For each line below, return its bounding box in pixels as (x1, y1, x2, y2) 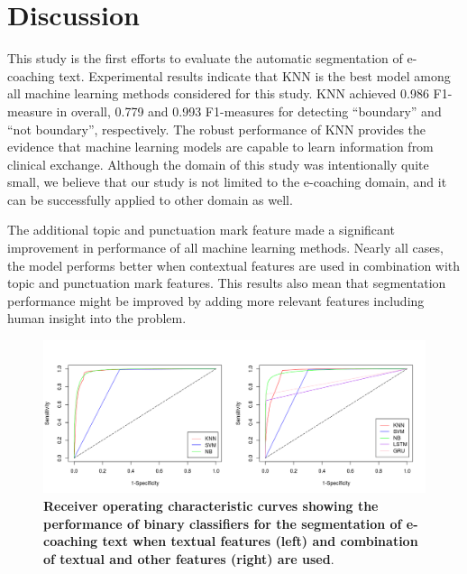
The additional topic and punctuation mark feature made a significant (7, 220, 395, 239)
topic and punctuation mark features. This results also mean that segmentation (7, 273, 446, 292)
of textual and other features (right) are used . (43, 549, 334, 568)
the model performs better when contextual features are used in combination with (7, 255, 461, 274)
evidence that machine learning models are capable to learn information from (7, 137, 434, 156)
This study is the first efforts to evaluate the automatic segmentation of (7, 49, 403, 68)
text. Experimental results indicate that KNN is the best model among (59, 66, 451, 85)
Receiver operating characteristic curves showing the (43, 495, 379, 514)
